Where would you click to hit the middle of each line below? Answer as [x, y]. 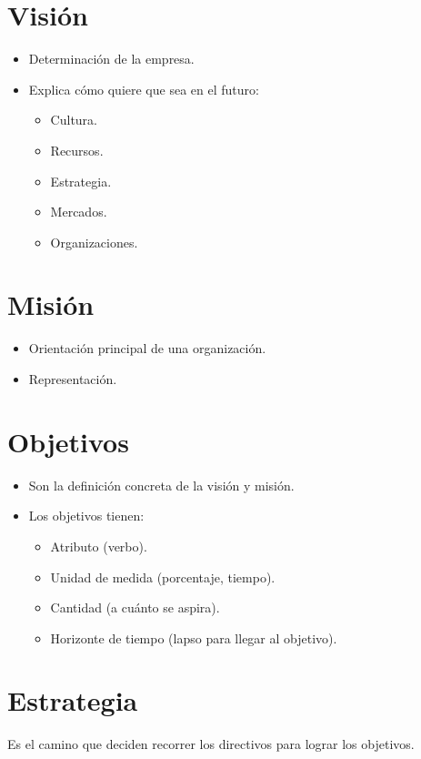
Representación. [73, 379]
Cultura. [74, 120]
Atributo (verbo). [99, 546]
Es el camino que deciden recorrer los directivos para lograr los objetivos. [211, 744]
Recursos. [77, 150]
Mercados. [79, 212]
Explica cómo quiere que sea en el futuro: [144, 89]
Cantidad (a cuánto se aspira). [135, 607]
